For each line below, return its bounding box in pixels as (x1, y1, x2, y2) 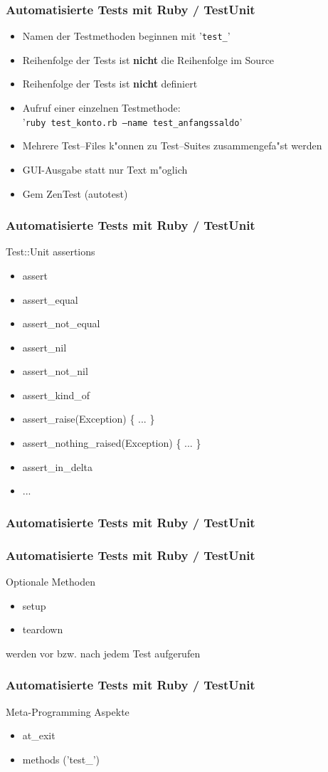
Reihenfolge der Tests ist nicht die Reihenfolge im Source (22, 52, 275, 67)
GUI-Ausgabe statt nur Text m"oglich (22, 162, 188, 176)
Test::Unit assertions (6, 244, 95, 259)
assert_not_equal (22, 316, 100, 331)
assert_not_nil (22, 364, 88, 379)
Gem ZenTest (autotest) (22, 186, 128, 201)
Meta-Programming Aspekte (6, 704, 129, 719)
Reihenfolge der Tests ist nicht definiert (22, 76, 198, 91)
